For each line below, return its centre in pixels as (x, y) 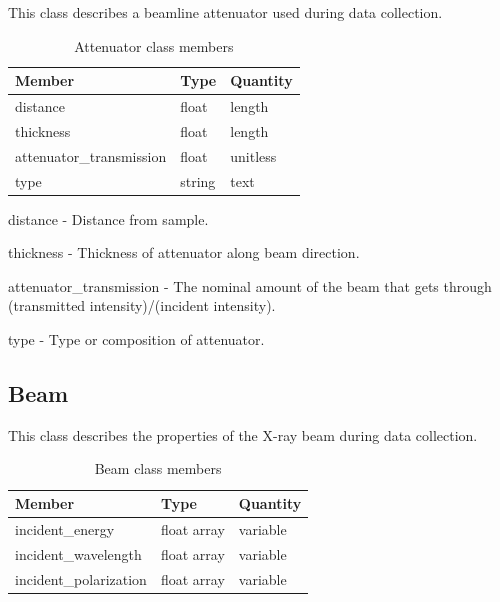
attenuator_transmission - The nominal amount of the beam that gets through (250, 285)
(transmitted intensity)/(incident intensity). (142, 305)
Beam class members (158, 468)
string (198, 180)
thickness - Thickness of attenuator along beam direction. (184, 252)
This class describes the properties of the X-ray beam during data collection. (243, 434)
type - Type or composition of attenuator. (136, 339)
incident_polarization (81, 578)
